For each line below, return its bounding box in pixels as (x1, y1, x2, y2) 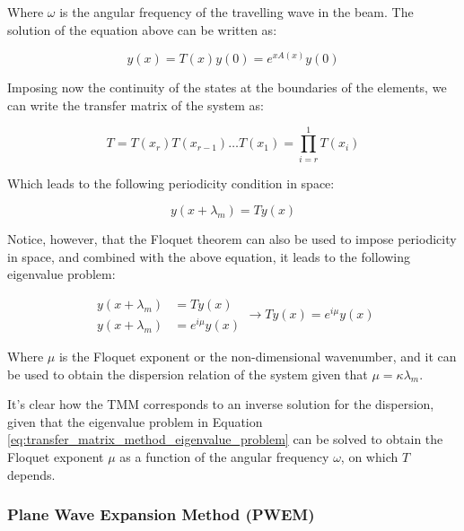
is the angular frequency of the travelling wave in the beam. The (59, 3, 414, 21)
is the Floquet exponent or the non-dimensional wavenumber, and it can (58, 347, 457, 366)
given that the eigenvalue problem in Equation (7, 412, 263, 431)
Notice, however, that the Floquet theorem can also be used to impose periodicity (7, 230, 457, 248)
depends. (7, 465, 56, 483)
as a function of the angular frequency (119, 448, 329, 466)
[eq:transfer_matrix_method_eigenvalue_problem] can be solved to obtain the (7, 430, 443, 448)
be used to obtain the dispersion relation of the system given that (7, 364, 368, 383)
